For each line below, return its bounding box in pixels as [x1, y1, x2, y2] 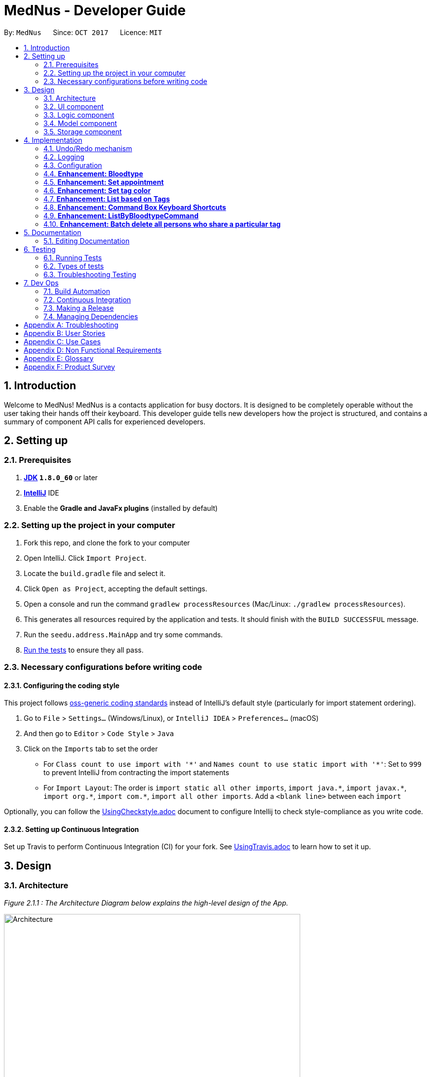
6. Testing [24, 245, 56, 253]
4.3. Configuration [43, 161, 102, 169]
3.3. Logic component [43, 110, 115, 119]
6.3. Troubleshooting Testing [43, 270, 136, 279]
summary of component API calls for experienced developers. [4, 417, 206, 426]
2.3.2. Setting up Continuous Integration [4, 825, 139, 833]
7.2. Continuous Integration [43, 295, 131, 304]
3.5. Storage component [43, 127, 122, 136]
